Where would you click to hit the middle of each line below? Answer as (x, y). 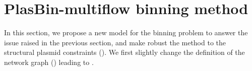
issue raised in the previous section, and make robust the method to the (115, 42)
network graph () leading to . (49, 62)
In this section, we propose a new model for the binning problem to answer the (126, 32)
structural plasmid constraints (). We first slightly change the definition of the (124, 52)
